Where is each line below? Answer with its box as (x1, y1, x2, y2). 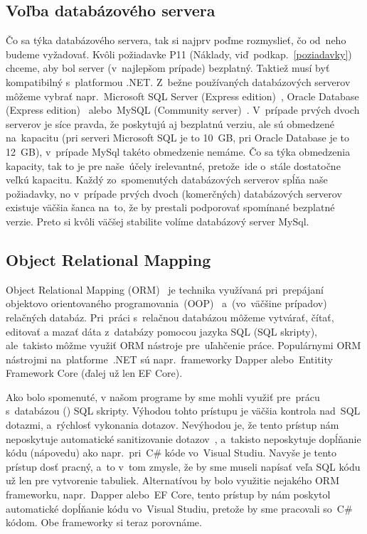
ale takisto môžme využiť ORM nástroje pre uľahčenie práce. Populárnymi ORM (6, 338, 361, 353)
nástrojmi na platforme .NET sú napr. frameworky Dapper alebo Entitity (6, 351, 333, 366)
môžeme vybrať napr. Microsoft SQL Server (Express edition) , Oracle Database (6, 88, 359, 103)
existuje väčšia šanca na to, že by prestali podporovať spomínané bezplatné (6, 200, 335, 215)
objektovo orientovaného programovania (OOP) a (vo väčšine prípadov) (6, 296, 327, 311)
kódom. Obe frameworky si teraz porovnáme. (6, 515, 202, 530)
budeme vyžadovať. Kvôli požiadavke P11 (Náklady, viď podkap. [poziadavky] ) (6, 46, 352, 61)
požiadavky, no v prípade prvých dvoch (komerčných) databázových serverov (6, 186, 342, 201)
